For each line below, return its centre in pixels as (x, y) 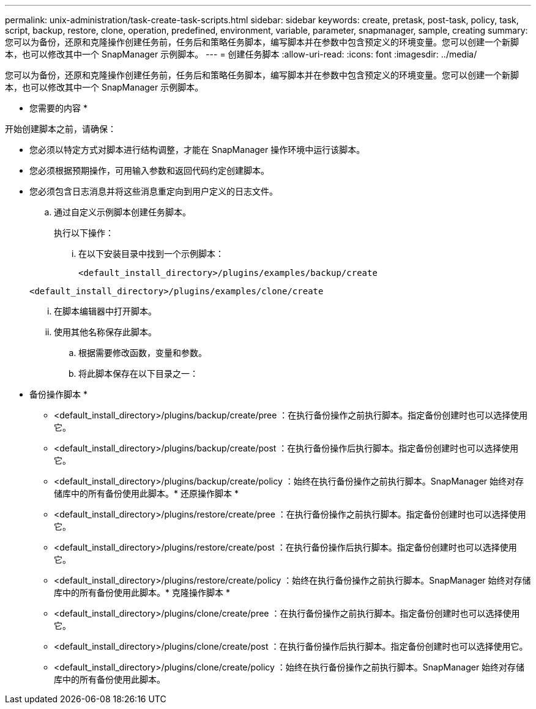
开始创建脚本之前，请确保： (61, 129)
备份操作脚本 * (58, 394)
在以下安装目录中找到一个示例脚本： (151, 254)
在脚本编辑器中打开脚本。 (105, 311)
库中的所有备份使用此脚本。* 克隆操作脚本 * (142, 592)
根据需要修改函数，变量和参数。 (143, 353)
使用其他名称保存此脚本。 (105, 332)
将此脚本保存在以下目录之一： (138, 373)
